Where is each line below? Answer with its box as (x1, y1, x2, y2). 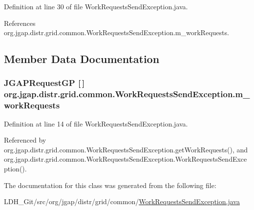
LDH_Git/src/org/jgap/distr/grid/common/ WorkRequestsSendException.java (4, 196, 240, 207)
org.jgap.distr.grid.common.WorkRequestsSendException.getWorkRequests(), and (4, 144, 248, 154)
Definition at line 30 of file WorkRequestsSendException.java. (4, 1, 188, 11)
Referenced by (4, 135, 46, 145)
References (4, 18, 36, 28)
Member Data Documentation (4, 51, 160, 66)
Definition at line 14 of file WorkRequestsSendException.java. (4, 118, 188, 128)
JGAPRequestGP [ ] (4, 77, 85, 89)
